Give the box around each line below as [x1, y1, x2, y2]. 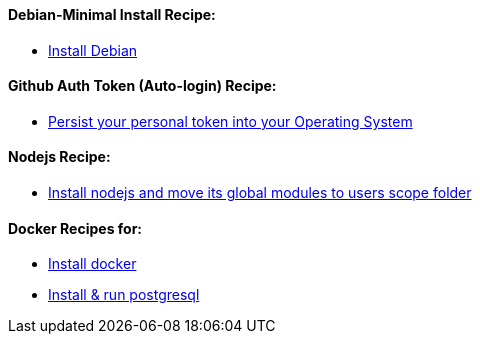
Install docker [48, 255, 137, 273]
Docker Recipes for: [8, 219, 143, 237]
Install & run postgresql [48, 286, 200, 304]
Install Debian [48, 41, 138, 59]
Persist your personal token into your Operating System [48, 112, 413, 130]
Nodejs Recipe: [8, 148, 111, 166]
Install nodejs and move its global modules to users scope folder [48, 184, 472, 202]
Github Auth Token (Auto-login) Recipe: [8, 77, 277, 95]
